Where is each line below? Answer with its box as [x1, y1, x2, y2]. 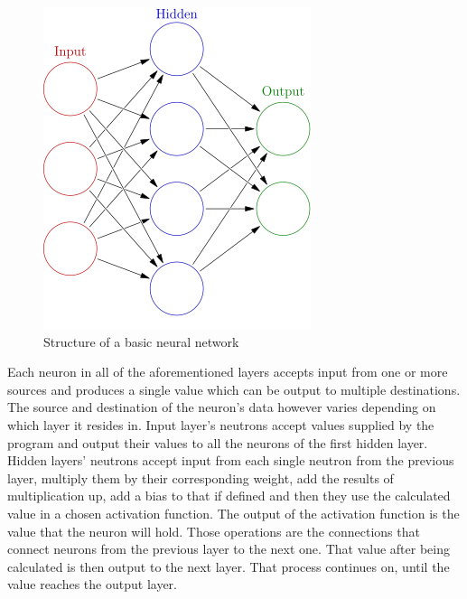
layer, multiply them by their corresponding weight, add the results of [7, 468, 394, 487]
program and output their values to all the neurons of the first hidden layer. [7, 433, 428, 452]
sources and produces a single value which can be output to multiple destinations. [7, 379, 461, 398]
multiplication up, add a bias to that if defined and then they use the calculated [7, 486, 451, 505]
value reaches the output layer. [7, 575, 177, 594]
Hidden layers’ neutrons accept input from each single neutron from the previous [7, 451, 454, 470]
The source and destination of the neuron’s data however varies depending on [7, 398, 436, 416]
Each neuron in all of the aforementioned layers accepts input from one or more [7, 362, 448, 381]
